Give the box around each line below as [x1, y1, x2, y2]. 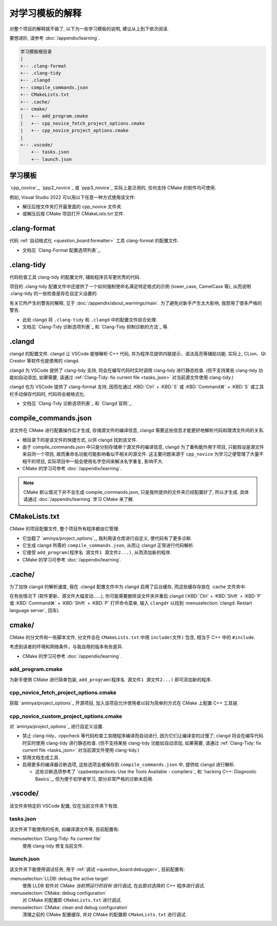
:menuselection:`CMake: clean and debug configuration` [9, 904, 129, 910]
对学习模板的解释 [9, 8, 82, 19]
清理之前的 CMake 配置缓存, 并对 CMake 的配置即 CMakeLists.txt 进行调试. [22, 911, 187, 917]
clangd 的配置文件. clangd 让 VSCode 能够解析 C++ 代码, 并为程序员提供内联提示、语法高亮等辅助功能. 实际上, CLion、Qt [9, 350, 266, 356]
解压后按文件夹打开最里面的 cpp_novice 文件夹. [22, 204, 123, 210]
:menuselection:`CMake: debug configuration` [9, 890, 107, 896]
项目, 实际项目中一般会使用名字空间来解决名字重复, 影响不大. [35, 458, 164, 464]
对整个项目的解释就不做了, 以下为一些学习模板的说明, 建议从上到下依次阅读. [9, 26, 169, 32]
